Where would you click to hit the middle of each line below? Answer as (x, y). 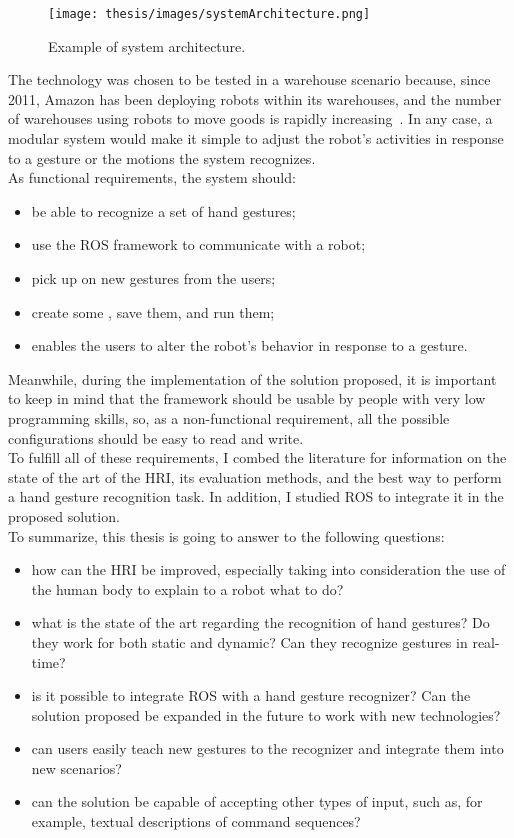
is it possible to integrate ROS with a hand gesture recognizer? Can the (251, 695)
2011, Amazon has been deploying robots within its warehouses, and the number (255, 98)
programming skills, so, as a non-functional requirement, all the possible (229, 417)
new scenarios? (76, 767)
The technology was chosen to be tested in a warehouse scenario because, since (249, 79)
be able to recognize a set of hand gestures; (163, 210)
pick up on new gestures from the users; (153, 278)
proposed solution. (64, 515)
